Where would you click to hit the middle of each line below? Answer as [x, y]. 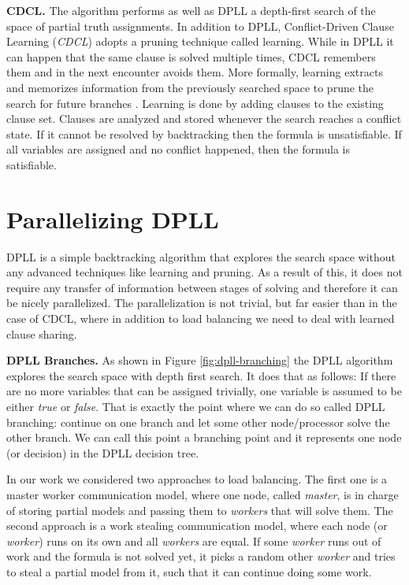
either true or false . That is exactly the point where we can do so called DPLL [196, 406]
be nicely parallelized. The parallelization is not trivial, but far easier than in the [202, 303]
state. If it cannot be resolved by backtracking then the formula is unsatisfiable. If [204, 133]
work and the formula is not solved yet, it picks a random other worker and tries [201, 556]
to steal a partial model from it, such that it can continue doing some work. [189, 571]
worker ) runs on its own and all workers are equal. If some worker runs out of [194, 541]
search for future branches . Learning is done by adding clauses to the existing [195, 103]
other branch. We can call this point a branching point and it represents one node [204, 437]
